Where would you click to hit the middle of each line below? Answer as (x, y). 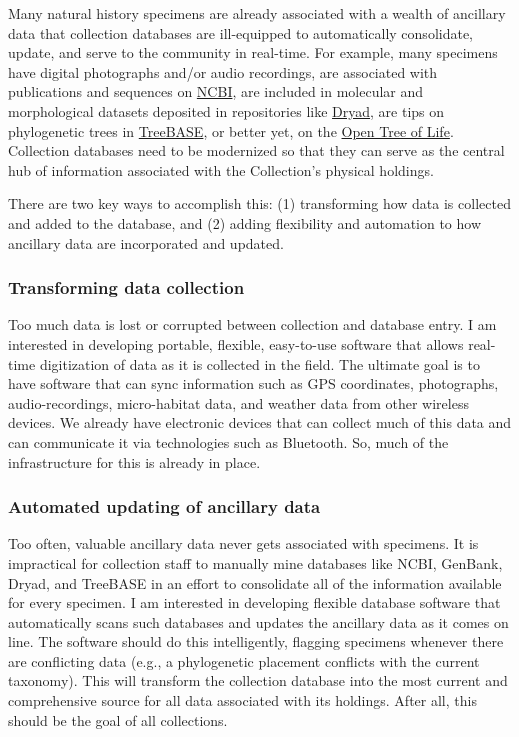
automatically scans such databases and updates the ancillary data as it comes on (258, 621)
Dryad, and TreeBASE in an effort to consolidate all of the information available (255, 582)
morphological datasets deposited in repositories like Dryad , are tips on (226, 110)
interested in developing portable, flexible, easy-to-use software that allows (236, 343)
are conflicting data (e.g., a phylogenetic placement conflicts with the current (244, 660)
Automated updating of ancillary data (164, 506)
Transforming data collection (126, 287)
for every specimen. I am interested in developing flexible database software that (254, 602)
